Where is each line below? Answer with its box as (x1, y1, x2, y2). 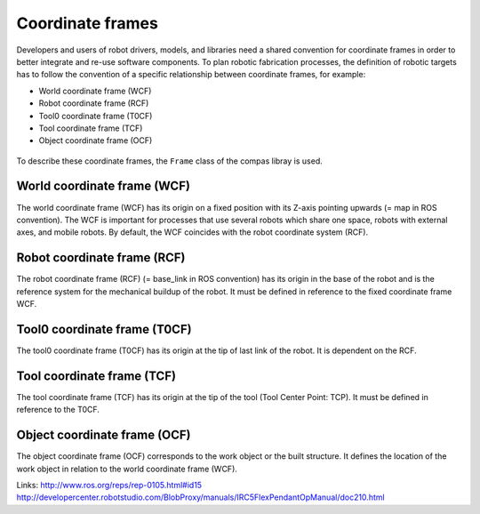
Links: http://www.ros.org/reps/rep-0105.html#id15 (16, 479, 203, 490)
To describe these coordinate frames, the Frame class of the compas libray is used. (16, 156, 324, 166)
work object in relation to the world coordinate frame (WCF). (16, 463, 237, 474)
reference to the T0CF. (16, 405, 100, 415)
